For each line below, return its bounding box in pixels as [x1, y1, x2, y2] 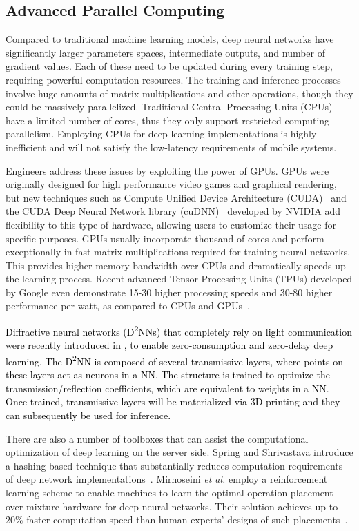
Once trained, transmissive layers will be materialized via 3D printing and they [6, 394, 340, 409]
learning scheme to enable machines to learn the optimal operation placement [6, 485, 333, 499]
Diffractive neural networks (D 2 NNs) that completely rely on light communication [6, 322, 352, 338]
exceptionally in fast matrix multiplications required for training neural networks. [6, 244, 351, 259]
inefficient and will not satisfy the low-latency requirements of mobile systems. [6, 139, 337, 154]
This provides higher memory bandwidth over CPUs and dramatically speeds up [6, 258, 346, 272]
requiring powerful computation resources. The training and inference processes [6, 72, 341, 86]
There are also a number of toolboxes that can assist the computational [6, 431, 309, 445]
